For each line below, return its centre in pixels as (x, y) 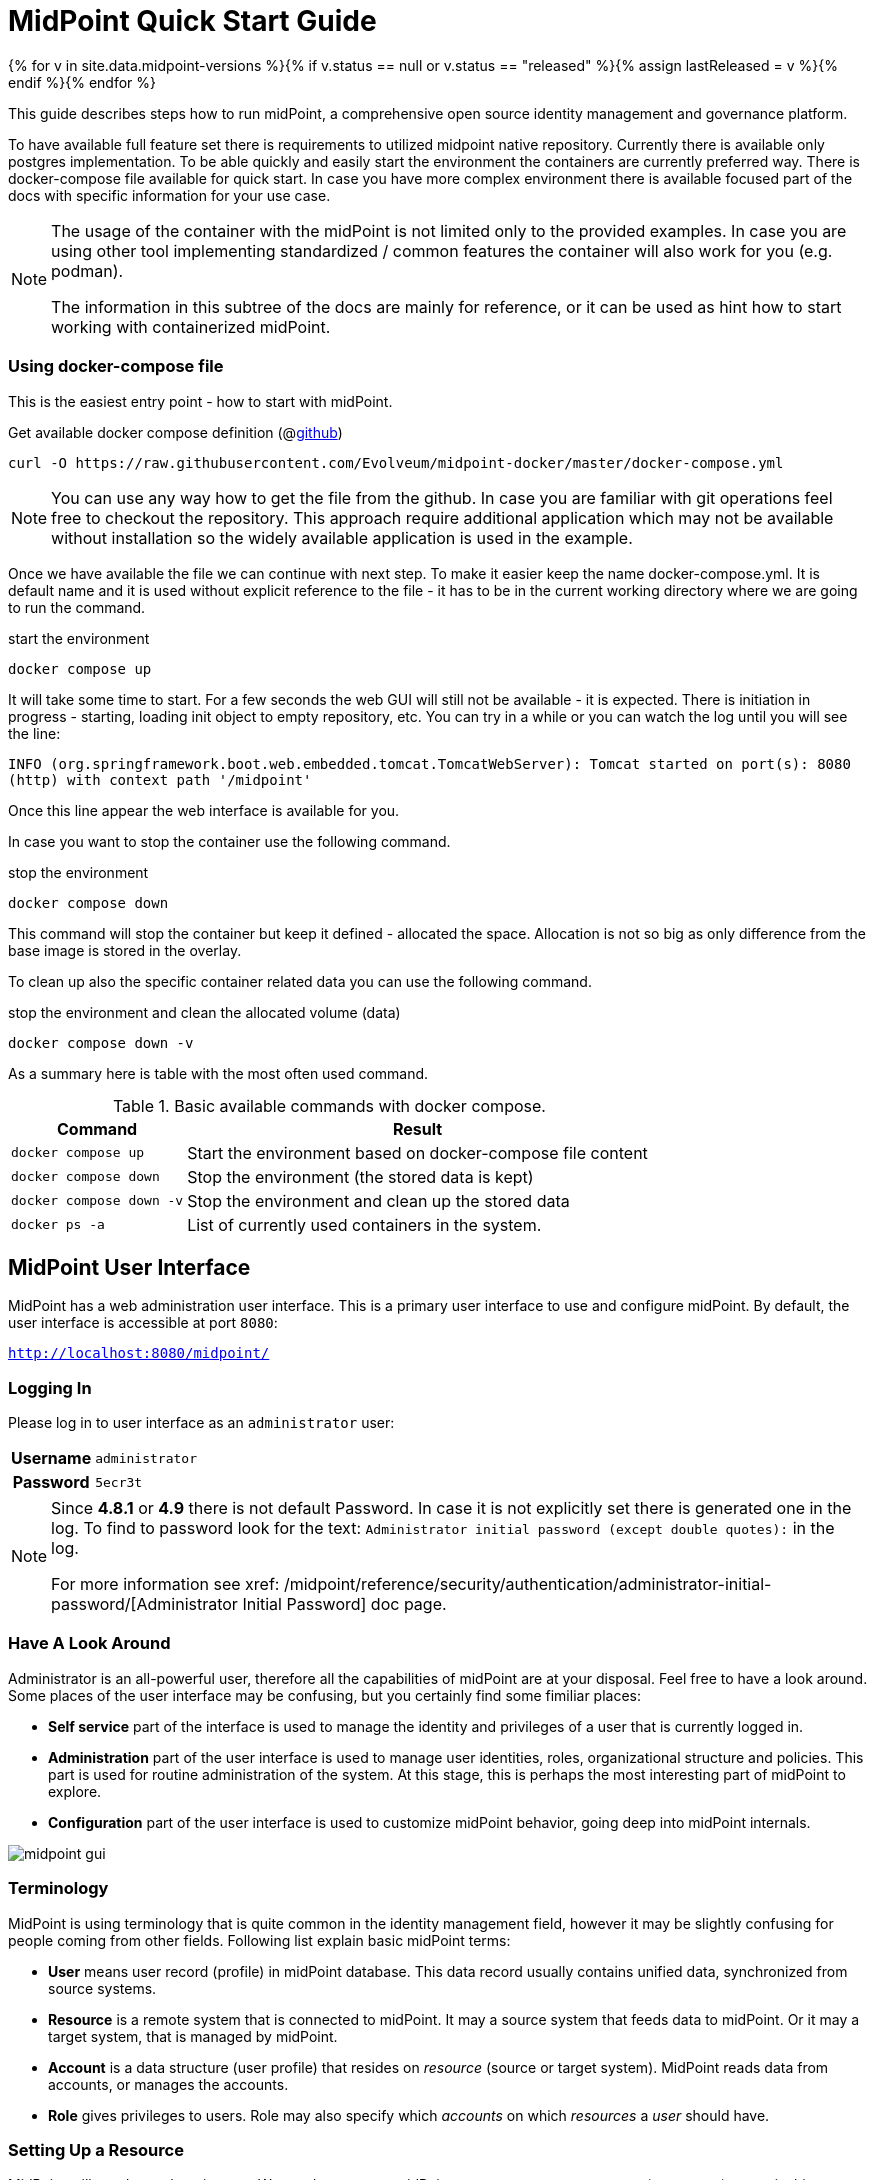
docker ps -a (58, 1224)
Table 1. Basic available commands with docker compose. (329, 1105)
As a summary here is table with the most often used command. (218, 1073)
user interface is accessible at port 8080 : (143, 1323)
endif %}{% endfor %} (82, 82)
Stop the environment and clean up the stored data (378, 1200)
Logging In (50, 1387)
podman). (87, 270)
